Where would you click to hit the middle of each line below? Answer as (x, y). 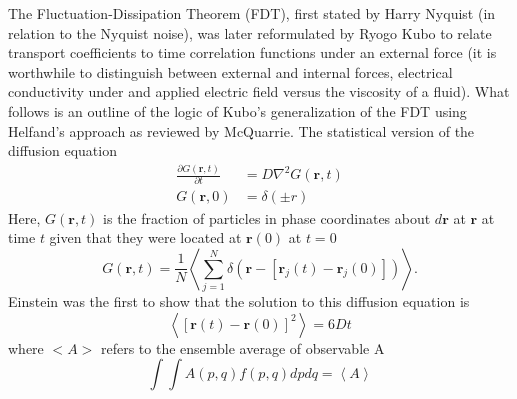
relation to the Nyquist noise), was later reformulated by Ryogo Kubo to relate (250, 32)
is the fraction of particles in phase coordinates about (267, 217)
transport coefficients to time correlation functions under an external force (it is (252, 52)
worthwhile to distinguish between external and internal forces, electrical (230, 71)
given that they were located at (145, 237)
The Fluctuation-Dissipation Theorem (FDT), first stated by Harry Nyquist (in (252, 13)
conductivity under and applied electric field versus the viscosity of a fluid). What (259, 91)
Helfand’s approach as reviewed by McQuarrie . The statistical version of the (241, 130)
